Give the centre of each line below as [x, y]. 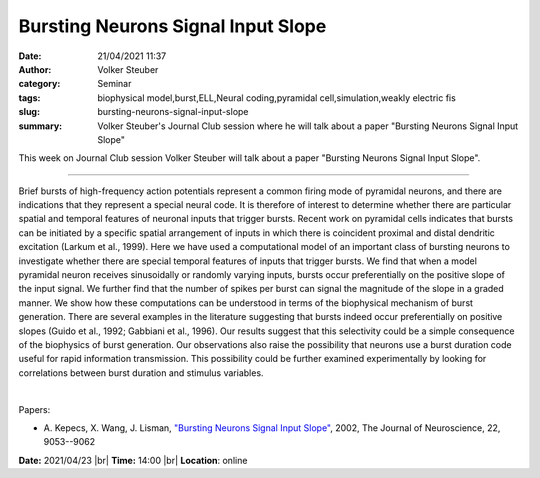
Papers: [34, 409]
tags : [29, 97]
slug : [29, 112]
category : [39, 84]
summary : [40, 126]
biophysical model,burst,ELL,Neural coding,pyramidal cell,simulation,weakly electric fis [277, 97]
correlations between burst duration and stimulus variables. [141, 372]
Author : [35, 69]
